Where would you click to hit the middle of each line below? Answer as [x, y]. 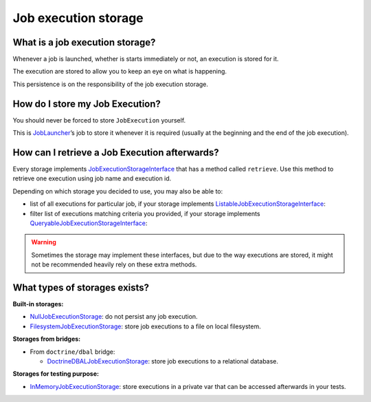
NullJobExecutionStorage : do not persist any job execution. [114, 317]
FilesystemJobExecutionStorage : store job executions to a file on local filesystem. [145, 326]
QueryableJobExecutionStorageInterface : [89, 223]
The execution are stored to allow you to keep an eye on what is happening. [120, 72]
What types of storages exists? [81, 287]
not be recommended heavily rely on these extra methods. [114, 264]
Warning [44, 242]
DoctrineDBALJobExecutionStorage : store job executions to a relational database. [162, 361]
